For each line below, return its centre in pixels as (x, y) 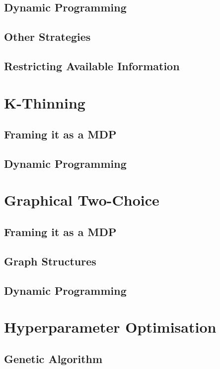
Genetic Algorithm (53, 358)
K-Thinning (45, 102)
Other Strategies (47, 37)
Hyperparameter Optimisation (110, 327)
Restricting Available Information (92, 65)
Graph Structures (50, 261)
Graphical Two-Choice (82, 200)
